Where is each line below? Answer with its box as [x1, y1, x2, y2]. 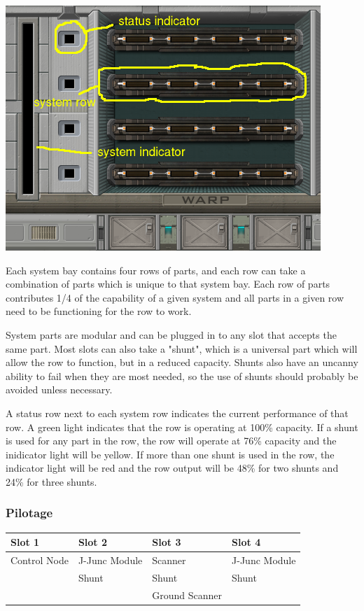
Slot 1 [10, 535, 40, 549]
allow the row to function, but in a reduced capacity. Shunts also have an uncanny [6, 355, 358, 370]
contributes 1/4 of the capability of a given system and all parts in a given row [6, 290, 344, 304]
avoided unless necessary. [6, 382, 113, 397]
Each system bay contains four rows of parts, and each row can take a [6, 262, 306, 277]
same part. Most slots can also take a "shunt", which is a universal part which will [6, 341, 358, 356]
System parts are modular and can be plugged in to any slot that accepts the [6, 327, 337, 342]
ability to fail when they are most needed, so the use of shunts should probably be [6, 368, 358, 383]
